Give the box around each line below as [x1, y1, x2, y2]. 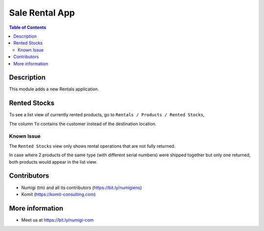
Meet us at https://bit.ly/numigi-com [21, 217, 94, 223]
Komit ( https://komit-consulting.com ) [21, 191, 96, 197]
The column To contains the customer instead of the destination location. [9, 121, 156, 126]
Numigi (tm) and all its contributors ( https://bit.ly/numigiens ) [21, 185, 142, 190]
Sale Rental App [9, 7, 75, 18]
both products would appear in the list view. [9, 159, 97, 165]
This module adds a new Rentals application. [9, 86, 99, 92]
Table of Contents [9, 24, 46, 30]
